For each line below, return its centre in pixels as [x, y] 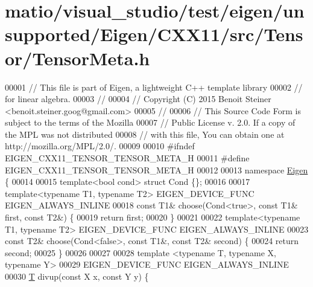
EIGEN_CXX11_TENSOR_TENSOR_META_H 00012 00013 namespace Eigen [156, 169]
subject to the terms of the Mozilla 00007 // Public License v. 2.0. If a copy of [150, 122]
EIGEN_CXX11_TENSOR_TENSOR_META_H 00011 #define [127, 158]
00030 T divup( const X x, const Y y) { [77, 276]
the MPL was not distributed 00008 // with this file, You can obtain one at [145, 134]
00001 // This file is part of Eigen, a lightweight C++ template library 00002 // [154, 87]
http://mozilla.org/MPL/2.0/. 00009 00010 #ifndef [100, 146]
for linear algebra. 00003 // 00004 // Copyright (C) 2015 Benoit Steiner [138, 99]
